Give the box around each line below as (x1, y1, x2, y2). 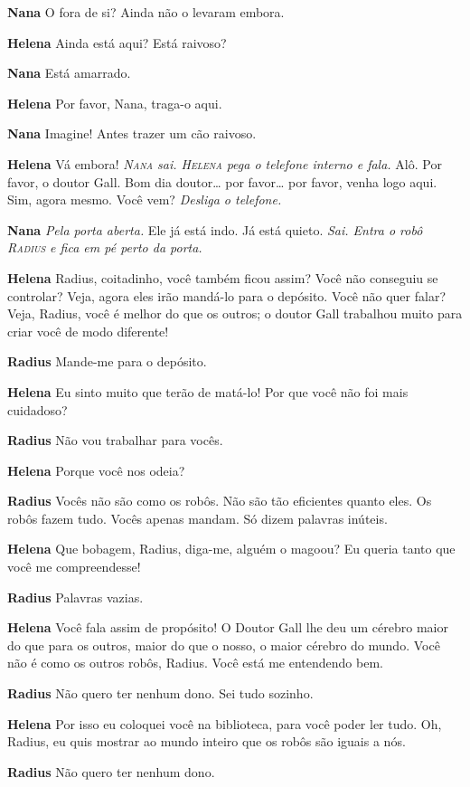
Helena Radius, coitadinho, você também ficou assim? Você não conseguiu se (7, 268, 438, 287)
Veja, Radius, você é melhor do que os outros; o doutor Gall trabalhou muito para (7, 304, 463, 323)
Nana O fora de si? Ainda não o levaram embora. (7, 3, 285, 21)
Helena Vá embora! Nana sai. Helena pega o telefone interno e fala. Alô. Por (7, 154, 442, 173)
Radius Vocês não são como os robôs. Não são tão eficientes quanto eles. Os (7, 491, 432, 510)
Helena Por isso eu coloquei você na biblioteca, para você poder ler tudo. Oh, (7, 714, 442, 733)
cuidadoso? (7, 400, 68, 419)
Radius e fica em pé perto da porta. (7, 238, 202, 257)
